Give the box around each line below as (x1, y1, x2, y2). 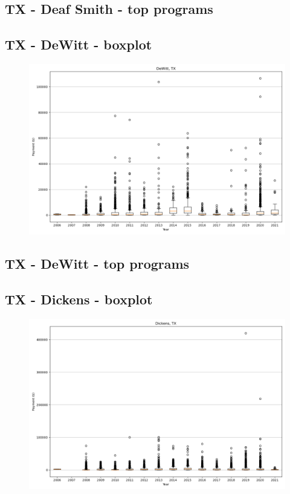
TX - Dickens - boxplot (5, 290, 153, 309)
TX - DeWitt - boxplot (5, 35, 152, 54)
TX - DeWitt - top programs (5, 254, 190, 273)
